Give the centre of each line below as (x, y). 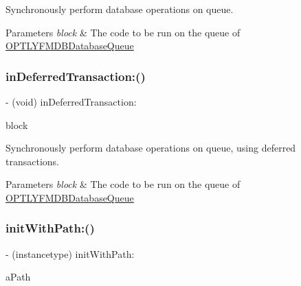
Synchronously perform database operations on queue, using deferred (151, 148)
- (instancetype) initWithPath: (70, 253)
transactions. (32, 161)
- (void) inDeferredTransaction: (71, 102)
